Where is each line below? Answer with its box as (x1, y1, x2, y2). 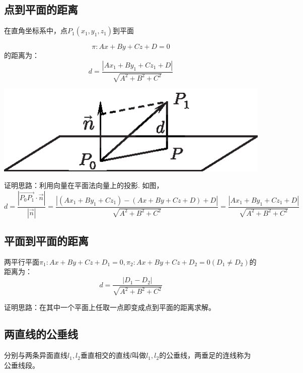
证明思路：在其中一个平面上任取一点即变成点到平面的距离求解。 (4, 301, 215, 312)
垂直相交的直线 (80, 350, 130, 360)
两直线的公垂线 (4, 326, 78, 342)
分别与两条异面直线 (4, 350, 67, 360)
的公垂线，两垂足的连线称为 (159, 350, 251, 360)
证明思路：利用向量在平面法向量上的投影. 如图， (4, 180, 164, 191)
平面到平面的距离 (4, 233, 89, 248)
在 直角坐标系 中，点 (4, 25, 67, 36)
